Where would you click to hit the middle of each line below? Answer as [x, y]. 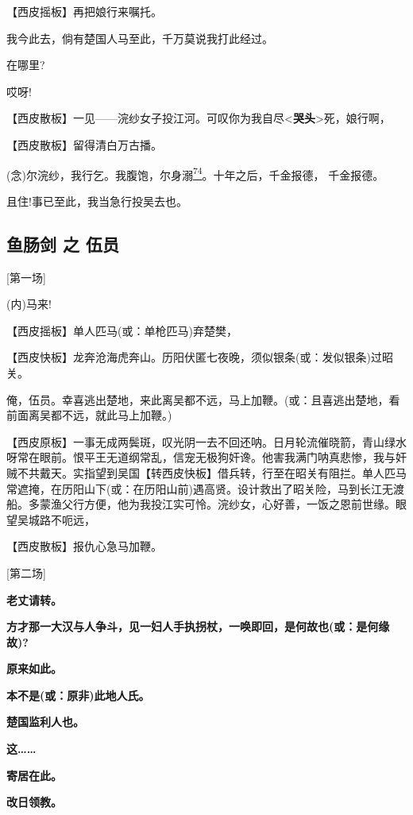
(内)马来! [29, 304]
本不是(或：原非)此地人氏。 [78, 695]
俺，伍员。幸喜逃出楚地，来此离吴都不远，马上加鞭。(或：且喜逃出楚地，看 [203, 399]
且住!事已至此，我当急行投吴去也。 [97, 201]
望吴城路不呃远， [51, 519]
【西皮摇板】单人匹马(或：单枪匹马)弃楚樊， [122, 330]
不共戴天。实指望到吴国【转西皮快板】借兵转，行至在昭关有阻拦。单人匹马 [212, 472]
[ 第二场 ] [26, 572]
